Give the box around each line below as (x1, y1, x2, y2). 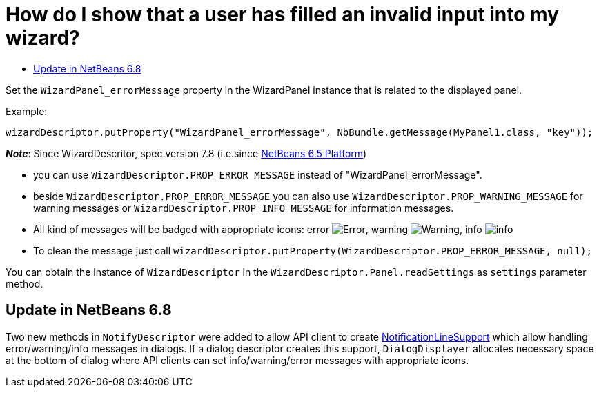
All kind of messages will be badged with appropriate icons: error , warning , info (33, 223, 482, 235)
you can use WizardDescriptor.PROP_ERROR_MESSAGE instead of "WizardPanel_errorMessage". (33, 168, 482, 181)
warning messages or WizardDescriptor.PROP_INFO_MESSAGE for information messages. (33, 201, 454, 214)
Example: (6, 105, 48, 117)
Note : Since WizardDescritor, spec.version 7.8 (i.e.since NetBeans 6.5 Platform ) (6, 147, 367, 159)
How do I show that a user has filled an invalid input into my (6, 3, 559, 26)
